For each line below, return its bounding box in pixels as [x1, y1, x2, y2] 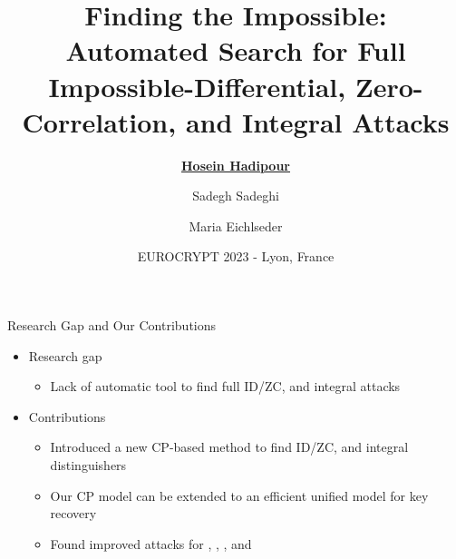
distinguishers [50, 456, 127, 475]
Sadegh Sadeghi [192, 186, 279, 205]
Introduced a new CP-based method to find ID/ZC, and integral [50, 437, 409, 456]
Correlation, [22, 103, 177, 140]
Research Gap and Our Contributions [7, 316, 217, 335]
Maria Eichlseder [189, 216, 283, 235]
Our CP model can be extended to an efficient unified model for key [50, 485, 429, 505]
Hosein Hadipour [180, 155, 291, 174]
